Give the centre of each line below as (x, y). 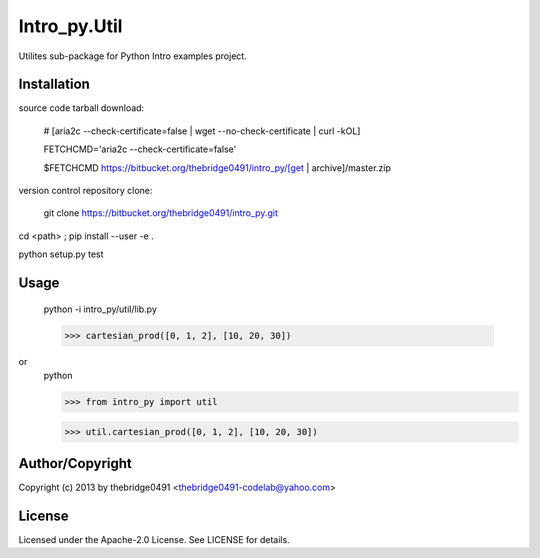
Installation (54, 84)
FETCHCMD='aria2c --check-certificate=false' (140, 149)
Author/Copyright (75, 463)
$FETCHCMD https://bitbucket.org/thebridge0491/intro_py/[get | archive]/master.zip (217, 167)
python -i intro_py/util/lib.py (100, 309)
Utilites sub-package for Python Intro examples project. (132, 56)
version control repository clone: (85, 191)
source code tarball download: (81, 108)
